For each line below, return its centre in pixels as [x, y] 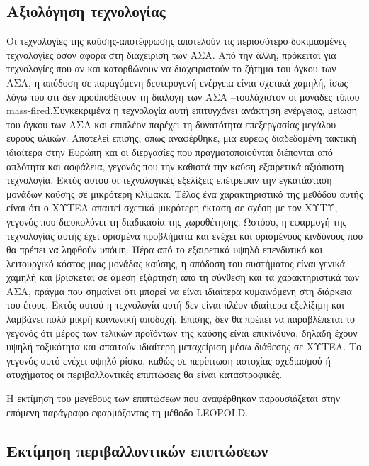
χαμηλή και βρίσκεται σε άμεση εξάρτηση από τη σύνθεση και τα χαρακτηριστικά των [183, 277]
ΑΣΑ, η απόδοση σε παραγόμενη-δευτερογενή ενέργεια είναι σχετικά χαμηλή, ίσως [177, 82]
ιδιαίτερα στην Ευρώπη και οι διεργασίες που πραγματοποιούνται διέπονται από [170, 151]
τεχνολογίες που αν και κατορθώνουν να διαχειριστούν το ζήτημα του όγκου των [171, 68]
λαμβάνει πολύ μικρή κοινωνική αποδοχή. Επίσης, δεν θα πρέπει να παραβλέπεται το [181, 319]
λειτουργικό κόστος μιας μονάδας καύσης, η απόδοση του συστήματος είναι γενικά [176, 263]
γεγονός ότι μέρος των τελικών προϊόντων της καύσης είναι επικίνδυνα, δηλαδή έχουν [182, 332]
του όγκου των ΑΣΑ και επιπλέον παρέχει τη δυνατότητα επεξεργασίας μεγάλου [171, 124]
